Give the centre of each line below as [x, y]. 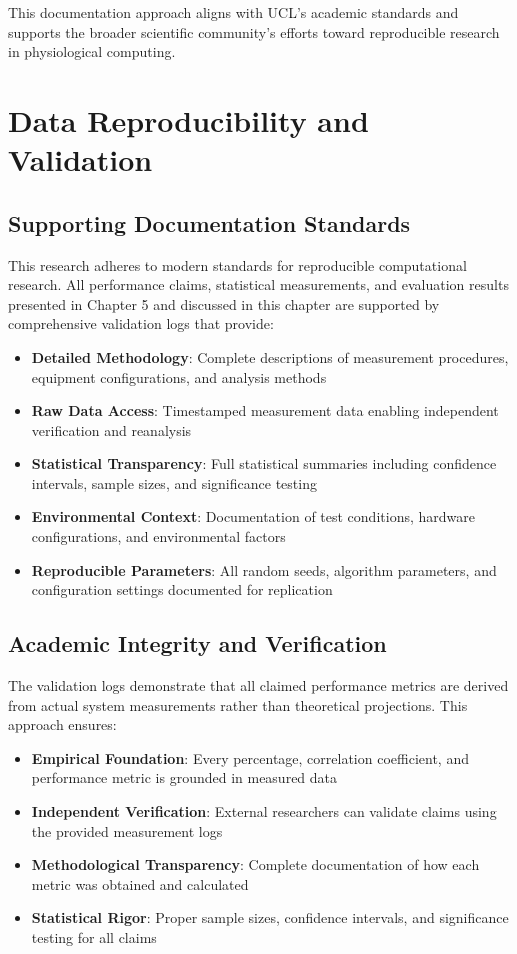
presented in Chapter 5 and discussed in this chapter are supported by [224, 303]
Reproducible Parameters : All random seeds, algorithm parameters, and [264, 569]
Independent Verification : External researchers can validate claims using [264, 811]
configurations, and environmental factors [158, 536]
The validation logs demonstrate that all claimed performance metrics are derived [258, 685]
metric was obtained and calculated [140, 883]
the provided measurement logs [127, 830]
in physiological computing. [92, 51]
